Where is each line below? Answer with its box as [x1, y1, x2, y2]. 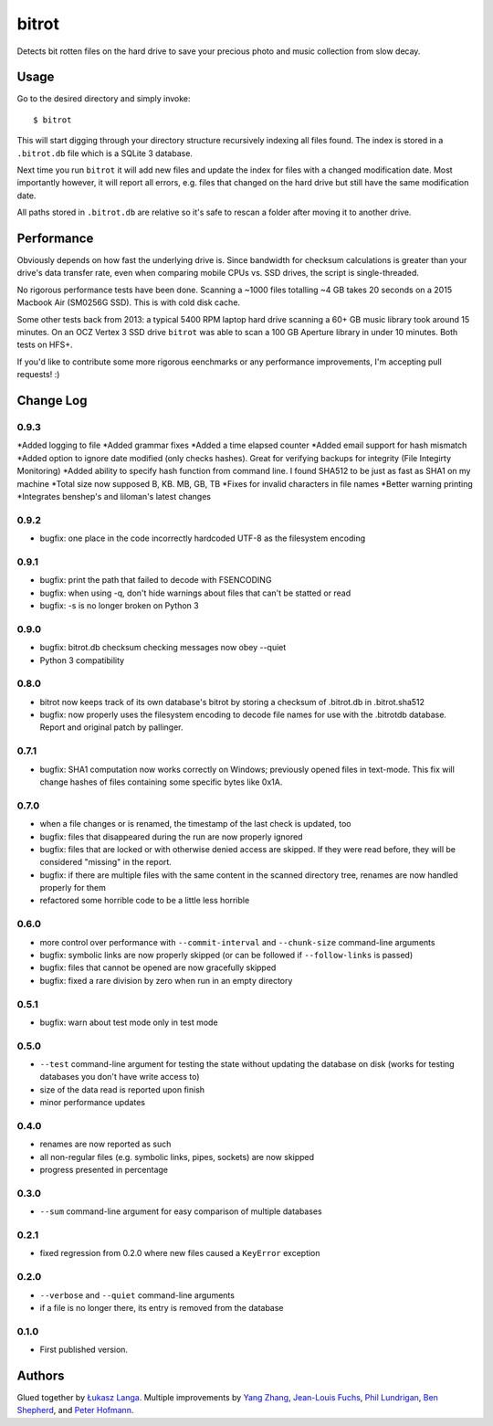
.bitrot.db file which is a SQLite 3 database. [16, 147, 194, 159]
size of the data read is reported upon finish [39, 1083, 205, 1095]
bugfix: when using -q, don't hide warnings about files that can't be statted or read [39, 587, 351, 598]
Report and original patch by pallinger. [39, 722, 184, 733]
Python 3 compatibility [39, 654, 125, 666]
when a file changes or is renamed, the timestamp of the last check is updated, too [39, 819, 351, 829]
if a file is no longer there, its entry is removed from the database [39, 1302, 284, 1313]
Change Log [16, 393, 88, 408]
